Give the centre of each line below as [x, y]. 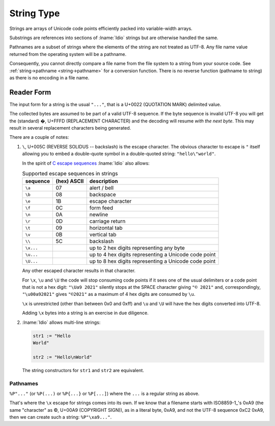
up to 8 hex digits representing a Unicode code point [153, 261]
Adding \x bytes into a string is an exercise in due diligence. [85, 313]
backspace [103, 195]
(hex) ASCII [70, 181]
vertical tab [103, 235]
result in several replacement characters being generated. [70, 128]
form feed [101, 208]
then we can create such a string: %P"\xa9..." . [61, 417]
